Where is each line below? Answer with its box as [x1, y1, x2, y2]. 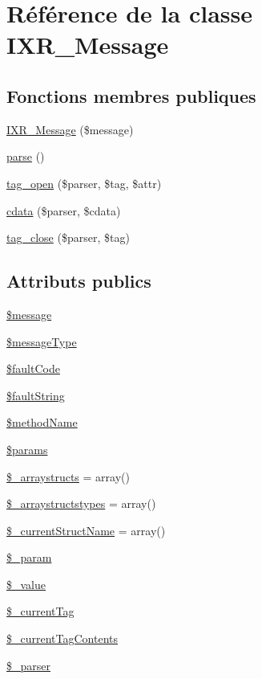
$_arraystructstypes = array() [6, 495, 156, 512]
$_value [6, 575, 46, 592]
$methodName [6, 414, 78, 431]
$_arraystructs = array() [6, 468, 130, 485]
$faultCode [6, 360, 60, 377]
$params [6, 440, 48, 457]
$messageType [6, 333, 77, 350]
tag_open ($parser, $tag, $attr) [6, 174, 162, 191]
